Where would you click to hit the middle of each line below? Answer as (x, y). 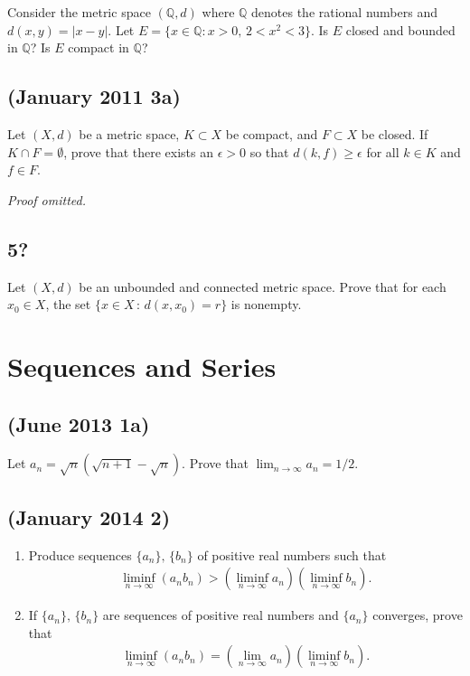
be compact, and (272, 133)
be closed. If (395, 133)
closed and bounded (400, 29)
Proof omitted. (47, 199)
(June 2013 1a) (79, 423)
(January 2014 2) (89, 516)
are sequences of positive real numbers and (221, 615)
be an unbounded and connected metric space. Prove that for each (263, 286)
